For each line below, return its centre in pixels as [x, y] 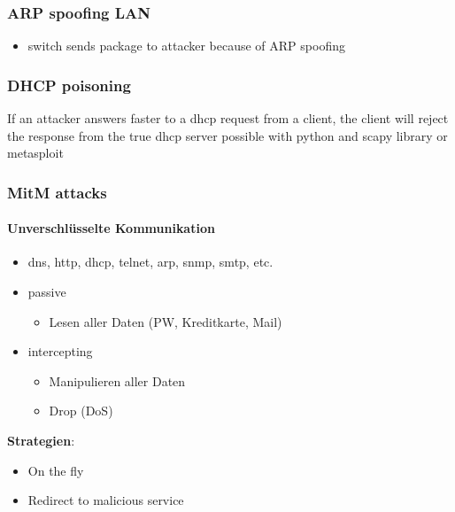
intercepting [60, 351]
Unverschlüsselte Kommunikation [111, 228]
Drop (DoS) [81, 411]
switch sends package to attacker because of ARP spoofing [186, 46]
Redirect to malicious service [106, 500]
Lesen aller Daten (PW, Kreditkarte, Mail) [166, 321]
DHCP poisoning [69, 85]
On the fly [56, 470]
